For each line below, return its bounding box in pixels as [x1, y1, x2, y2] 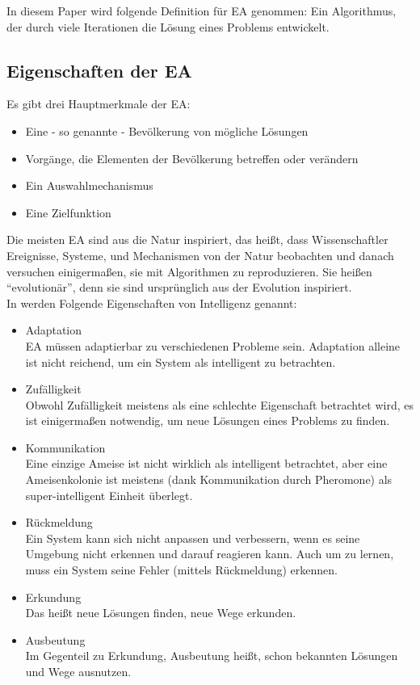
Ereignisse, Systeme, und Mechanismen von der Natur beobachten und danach [6, 246, 394, 263]
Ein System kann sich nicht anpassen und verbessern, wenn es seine [25, 529, 360, 546]
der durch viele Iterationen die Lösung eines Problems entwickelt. [6, 18, 330, 35]
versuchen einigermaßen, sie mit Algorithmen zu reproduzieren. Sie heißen [6, 263, 372, 279]
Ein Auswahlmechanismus [25, 177, 153, 194]
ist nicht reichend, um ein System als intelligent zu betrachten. [25, 353, 336, 370]
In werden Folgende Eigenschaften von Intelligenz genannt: [6, 294, 297, 311]
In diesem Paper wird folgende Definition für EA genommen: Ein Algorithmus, [6, 2, 397, 19]
